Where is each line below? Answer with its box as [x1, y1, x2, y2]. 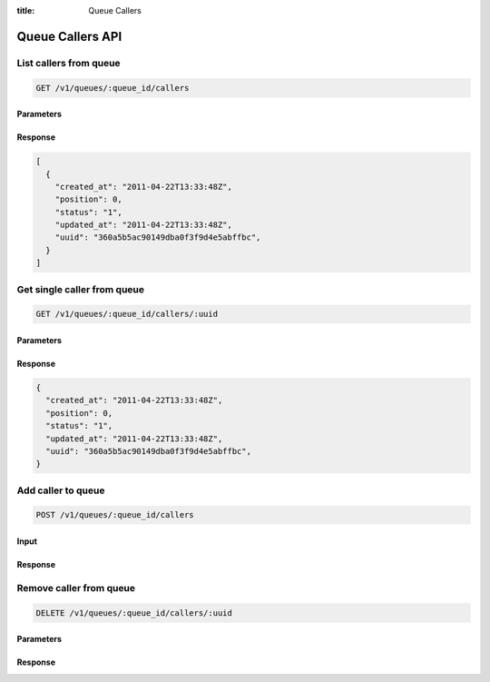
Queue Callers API [16, 28, 122, 44]
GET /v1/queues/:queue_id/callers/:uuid [35, 309, 218, 320]
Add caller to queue [16, 484, 105, 497]
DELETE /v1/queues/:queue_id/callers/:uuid [35, 608, 233, 618]
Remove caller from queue [16, 581, 136, 594]
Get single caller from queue [16, 282, 145, 295]
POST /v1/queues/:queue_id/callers [35, 509, 194, 520]
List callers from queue [16, 56, 122, 69]
